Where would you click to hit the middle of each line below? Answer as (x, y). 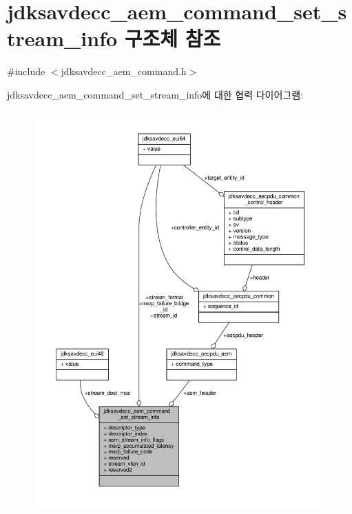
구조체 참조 (173, 38)
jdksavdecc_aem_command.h (124, 71)
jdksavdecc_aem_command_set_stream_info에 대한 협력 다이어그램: (155, 94)
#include (26, 71)
